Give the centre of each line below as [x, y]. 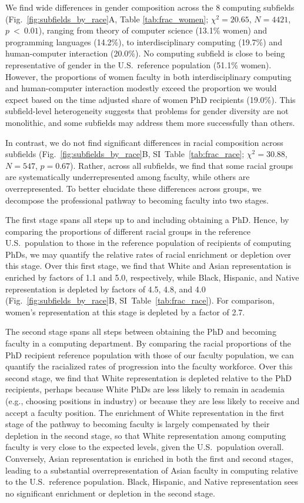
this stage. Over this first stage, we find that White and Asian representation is [148, 266]
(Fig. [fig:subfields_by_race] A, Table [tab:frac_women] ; [107, 19]
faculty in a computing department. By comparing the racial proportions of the [148, 343]
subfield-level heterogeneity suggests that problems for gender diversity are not [147, 111]
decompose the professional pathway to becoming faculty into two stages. [137, 200]
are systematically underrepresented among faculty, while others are [128, 177]
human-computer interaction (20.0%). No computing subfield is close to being [145, 53]
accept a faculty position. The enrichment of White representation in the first [145, 412]
